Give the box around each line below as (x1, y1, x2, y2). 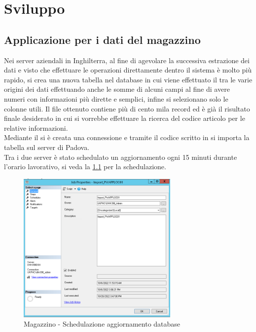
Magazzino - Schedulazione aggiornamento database (24, 319, 181, 329)
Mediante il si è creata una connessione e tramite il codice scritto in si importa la (4, 132, 250, 143)
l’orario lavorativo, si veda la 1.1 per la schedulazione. (4, 161, 166, 172)
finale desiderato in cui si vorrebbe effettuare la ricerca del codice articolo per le (4, 113, 245, 123)
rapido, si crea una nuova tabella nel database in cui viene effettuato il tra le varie (4, 74, 253, 84)
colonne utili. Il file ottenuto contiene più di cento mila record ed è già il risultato (4, 103, 250, 113)
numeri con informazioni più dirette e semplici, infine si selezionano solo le (4, 93, 228, 104)
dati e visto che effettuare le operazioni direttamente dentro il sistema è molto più (4, 65, 252, 75)
